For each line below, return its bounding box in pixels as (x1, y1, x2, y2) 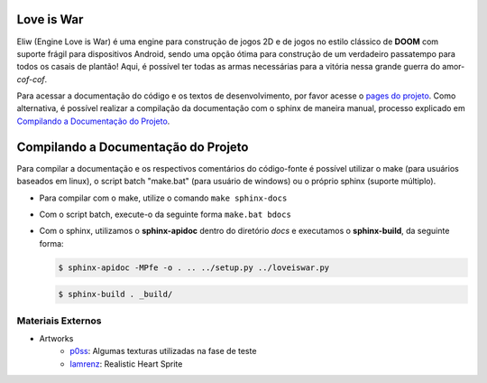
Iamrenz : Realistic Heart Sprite (69, 358, 183, 369)
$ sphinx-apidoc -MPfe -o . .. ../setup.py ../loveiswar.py (58, 262, 330, 273)
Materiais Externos (16, 314, 102, 327)
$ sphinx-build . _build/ (58, 289, 173, 300)
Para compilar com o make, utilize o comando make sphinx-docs (39, 192, 288, 203)
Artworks (39, 333, 74, 344)
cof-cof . (16, 73, 48, 85)
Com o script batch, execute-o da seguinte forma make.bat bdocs (39, 209, 292, 220)
